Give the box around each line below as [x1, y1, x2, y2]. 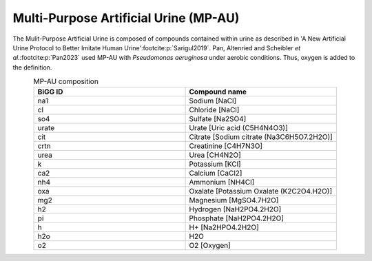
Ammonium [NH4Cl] [189, 178, 255, 187]
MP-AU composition [33, 76, 99, 86]
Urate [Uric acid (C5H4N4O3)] [189, 123, 289, 133]
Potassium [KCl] [189, 159, 241, 169]
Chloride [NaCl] [189, 105, 240, 115]
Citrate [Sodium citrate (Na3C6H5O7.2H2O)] [189, 132, 333, 142]
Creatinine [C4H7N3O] [189, 141, 263, 151]
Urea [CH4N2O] [189, 150, 241, 160]
